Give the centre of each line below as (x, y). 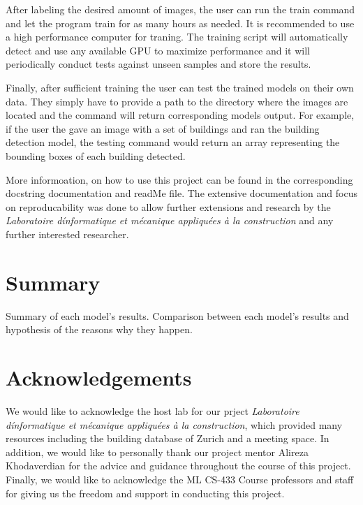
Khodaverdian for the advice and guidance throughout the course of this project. (178, 466)
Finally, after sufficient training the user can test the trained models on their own (180, 87)
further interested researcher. (67, 234)
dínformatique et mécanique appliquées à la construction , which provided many (174, 424)
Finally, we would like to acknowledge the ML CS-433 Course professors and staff (180, 479)
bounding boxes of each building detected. (96, 155)
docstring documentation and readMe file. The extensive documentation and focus (181, 193)
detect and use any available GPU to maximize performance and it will (158, 50)
